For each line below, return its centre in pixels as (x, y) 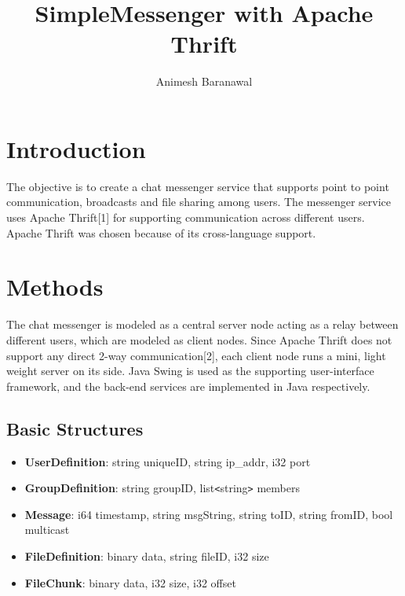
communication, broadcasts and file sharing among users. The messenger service (199, 202)
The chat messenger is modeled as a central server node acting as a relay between (202, 324)
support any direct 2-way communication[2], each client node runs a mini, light (196, 355)
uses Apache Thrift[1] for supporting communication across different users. (186, 217)
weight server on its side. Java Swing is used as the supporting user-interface (190, 371)
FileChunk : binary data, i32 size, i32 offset (130, 582)
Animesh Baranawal (204, 81)
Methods (55, 287)
